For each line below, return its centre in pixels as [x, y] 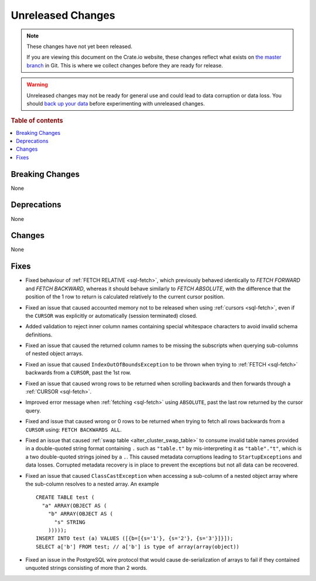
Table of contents [37, 121]
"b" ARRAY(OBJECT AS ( [80, 514]
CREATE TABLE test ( [65, 497]
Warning [37, 84]
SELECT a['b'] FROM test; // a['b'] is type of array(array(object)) [138, 546]
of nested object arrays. [54, 354]
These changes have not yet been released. [80, 46]
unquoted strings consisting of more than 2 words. [86, 568]
